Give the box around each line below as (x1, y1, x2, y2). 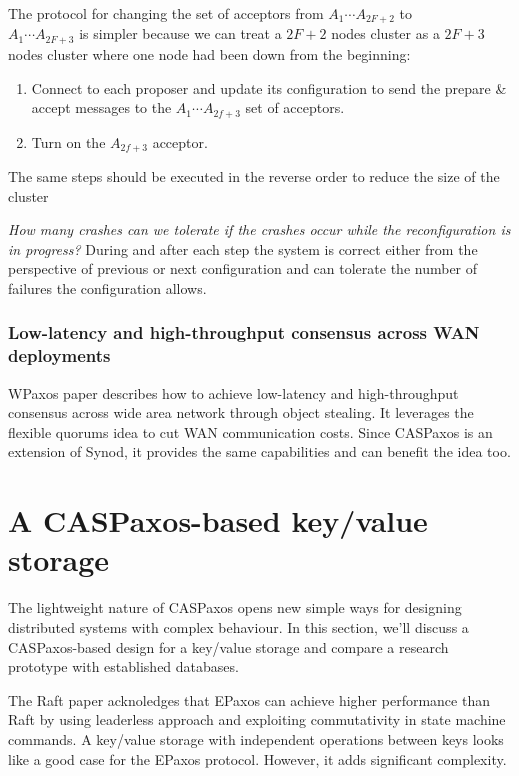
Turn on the (31, 131, 106, 152)
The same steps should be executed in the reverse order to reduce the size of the (8, 166, 500, 186)
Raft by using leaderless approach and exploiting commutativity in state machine (8, 709, 506, 730)
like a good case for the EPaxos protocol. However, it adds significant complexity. (8, 748, 507, 769)
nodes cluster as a (331, 23, 440, 44)
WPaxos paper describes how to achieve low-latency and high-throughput (8, 382, 459, 403)
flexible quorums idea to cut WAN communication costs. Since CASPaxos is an (8, 421, 493, 442)
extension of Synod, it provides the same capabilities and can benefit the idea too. (8, 441, 511, 462)
